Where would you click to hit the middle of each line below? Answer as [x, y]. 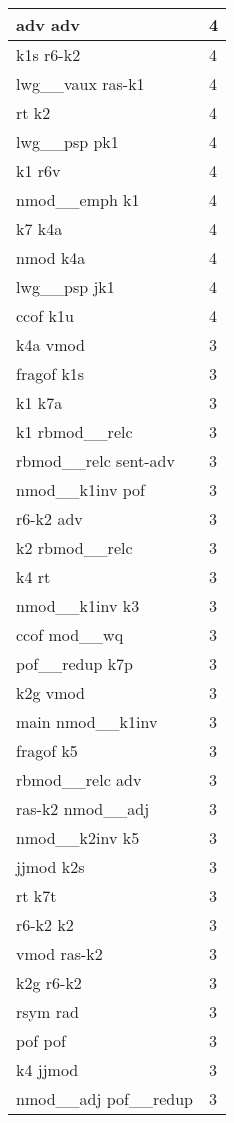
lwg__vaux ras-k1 [80, 83]
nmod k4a [51, 257]
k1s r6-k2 [48, 54]
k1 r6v [38, 170]
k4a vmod [50, 344]
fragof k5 [47, 750]
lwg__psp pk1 [67, 141]
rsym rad [47, 1011]
